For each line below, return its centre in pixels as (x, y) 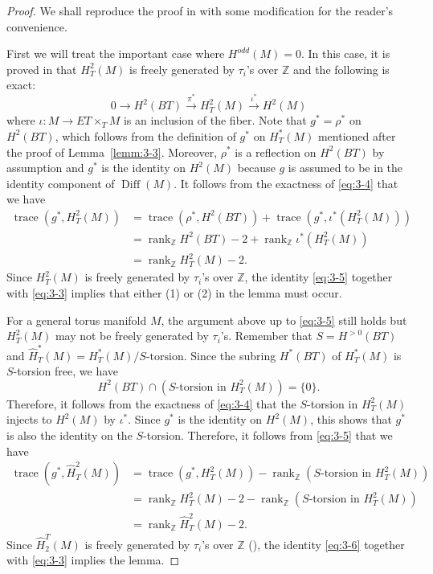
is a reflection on (276, 152)
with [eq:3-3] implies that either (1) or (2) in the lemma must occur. (174, 293)
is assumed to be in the (345, 168)
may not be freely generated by (132, 336)
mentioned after (357, 135)
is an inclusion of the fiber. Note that (215, 120)
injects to (29, 419)
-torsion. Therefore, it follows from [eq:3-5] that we (268, 435)
